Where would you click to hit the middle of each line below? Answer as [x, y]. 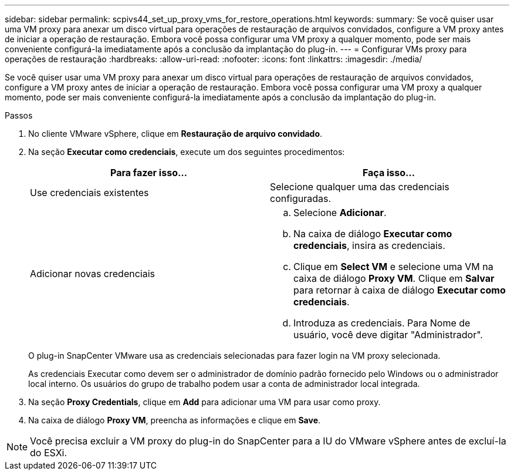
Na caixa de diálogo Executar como [373, 234]
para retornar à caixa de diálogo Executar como [400, 290]
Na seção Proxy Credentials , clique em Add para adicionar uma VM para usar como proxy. [204, 402]
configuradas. [301, 198]
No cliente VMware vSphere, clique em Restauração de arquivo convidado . [175, 134]
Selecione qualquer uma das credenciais [360, 187]
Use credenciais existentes [89, 193]
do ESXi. [49, 453]
